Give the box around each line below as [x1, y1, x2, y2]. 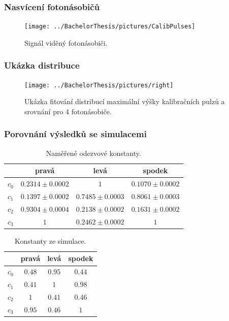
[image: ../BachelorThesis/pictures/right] [24, 81, 174, 89]
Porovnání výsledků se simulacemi [4, 127, 147, 140]
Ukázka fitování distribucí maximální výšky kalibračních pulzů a [24, 96, 225, 107]
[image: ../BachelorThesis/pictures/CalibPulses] [24, 23, 195, 30]
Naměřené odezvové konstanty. [46, 147, 141, 158]
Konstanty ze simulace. [14, 235, 86, 246]
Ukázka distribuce [4, 59, 80, 72]
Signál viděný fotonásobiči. [24, 37, 108, 48]
